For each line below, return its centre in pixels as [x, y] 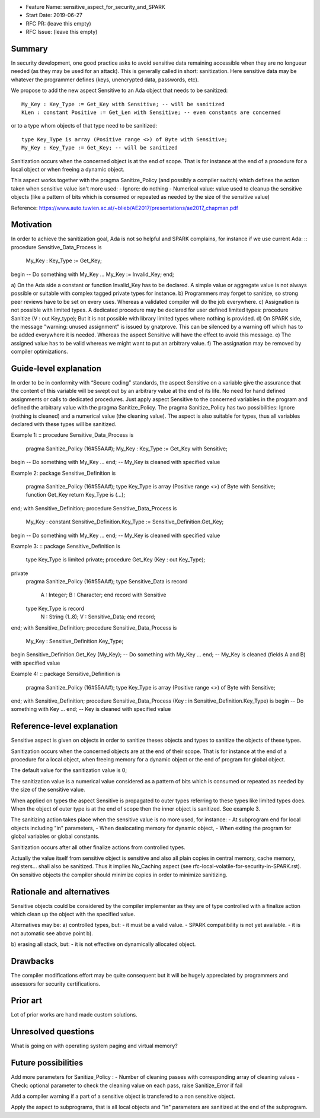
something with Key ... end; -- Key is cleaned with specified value [91, 709]
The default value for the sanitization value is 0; [69, 770]
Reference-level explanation [64, 726]
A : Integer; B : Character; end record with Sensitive [103, 595]
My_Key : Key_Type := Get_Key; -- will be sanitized [100, 148]
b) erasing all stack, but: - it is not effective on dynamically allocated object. [103, 944]
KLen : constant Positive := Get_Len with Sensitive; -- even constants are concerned [151, 112]
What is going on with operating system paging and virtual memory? [94, 1046]
